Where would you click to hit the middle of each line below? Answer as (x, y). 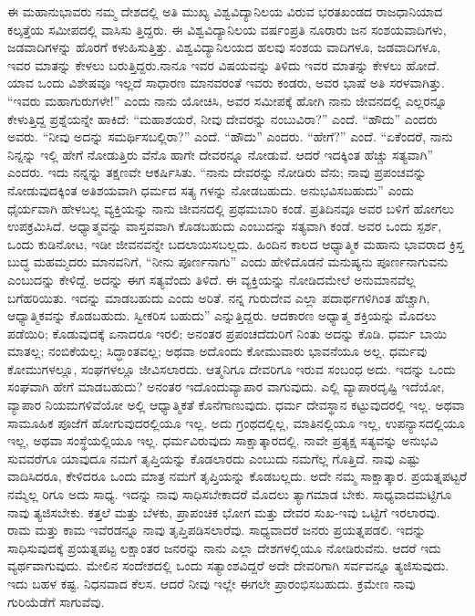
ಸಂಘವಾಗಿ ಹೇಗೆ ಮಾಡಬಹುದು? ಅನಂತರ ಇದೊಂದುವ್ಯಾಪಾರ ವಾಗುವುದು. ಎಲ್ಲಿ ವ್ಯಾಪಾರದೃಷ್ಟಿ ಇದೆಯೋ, (226, 386)
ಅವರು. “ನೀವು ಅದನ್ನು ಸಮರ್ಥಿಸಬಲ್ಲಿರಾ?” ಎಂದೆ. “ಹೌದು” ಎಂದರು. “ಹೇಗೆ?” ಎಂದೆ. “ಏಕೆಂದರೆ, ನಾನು (230, 136)
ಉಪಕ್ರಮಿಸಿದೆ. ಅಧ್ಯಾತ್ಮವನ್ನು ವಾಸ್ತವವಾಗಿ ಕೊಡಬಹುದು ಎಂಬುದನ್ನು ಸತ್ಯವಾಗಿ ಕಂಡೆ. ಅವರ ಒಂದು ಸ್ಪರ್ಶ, (225, 226)
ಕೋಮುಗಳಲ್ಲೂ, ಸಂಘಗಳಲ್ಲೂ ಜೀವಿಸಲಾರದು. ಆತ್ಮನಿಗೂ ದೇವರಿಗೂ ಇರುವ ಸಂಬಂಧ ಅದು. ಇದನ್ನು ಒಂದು (232, 368)
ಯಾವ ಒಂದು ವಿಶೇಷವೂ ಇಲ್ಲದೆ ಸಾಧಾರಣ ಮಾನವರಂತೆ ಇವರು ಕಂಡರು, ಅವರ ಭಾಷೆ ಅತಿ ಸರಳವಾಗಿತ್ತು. (226, 83)
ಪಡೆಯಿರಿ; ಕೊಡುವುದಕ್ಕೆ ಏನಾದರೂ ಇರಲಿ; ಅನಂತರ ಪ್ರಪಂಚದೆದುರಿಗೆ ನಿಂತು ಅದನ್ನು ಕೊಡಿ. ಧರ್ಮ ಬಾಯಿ (227, 333)
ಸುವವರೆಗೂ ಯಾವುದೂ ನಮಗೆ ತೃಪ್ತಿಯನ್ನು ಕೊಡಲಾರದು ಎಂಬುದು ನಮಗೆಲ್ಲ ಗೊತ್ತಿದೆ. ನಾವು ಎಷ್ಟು (214, 458)
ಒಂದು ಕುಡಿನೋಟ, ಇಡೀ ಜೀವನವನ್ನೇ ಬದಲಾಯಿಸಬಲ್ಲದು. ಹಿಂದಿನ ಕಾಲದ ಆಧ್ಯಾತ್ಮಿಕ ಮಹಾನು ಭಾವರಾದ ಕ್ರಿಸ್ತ (236, 243)
